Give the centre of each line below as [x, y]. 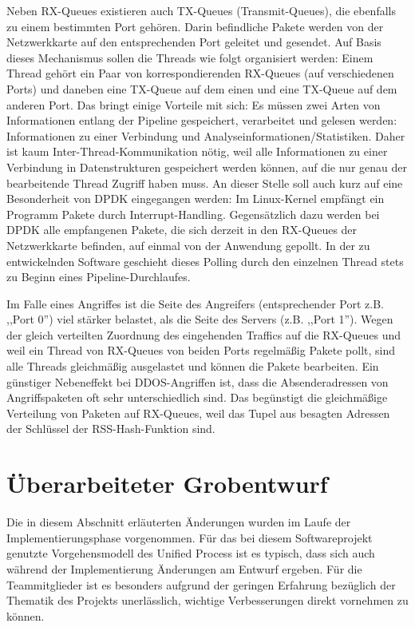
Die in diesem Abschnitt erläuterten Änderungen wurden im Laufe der [179, 522]
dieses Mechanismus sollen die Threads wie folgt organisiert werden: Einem [190, 57]
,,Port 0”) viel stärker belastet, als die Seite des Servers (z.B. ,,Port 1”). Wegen [200, 319]
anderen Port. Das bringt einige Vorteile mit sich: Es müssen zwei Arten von [194, 104]
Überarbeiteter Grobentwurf [167, 484]
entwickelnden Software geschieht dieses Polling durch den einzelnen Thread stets [205, 261]
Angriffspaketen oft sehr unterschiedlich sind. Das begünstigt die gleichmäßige [197, 397]
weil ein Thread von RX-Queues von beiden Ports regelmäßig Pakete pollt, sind [201, 350]
